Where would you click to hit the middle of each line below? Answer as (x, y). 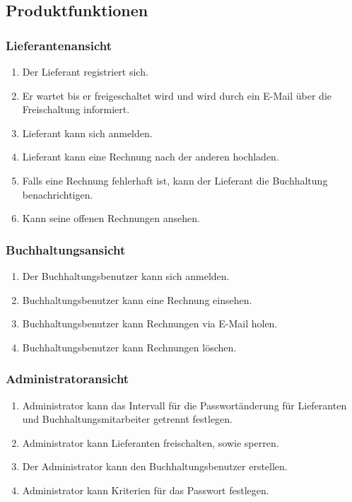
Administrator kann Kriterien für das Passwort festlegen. (146, 490)
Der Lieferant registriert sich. (85, 71)
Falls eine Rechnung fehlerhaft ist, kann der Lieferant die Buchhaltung (175, 180)
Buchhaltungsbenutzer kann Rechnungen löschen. (129, 347)
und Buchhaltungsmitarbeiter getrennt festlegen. (128, 419)
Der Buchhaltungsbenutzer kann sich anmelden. (126, 275)
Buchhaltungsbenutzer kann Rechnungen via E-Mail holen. (150, 323)
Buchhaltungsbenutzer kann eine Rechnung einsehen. (137, 299)
